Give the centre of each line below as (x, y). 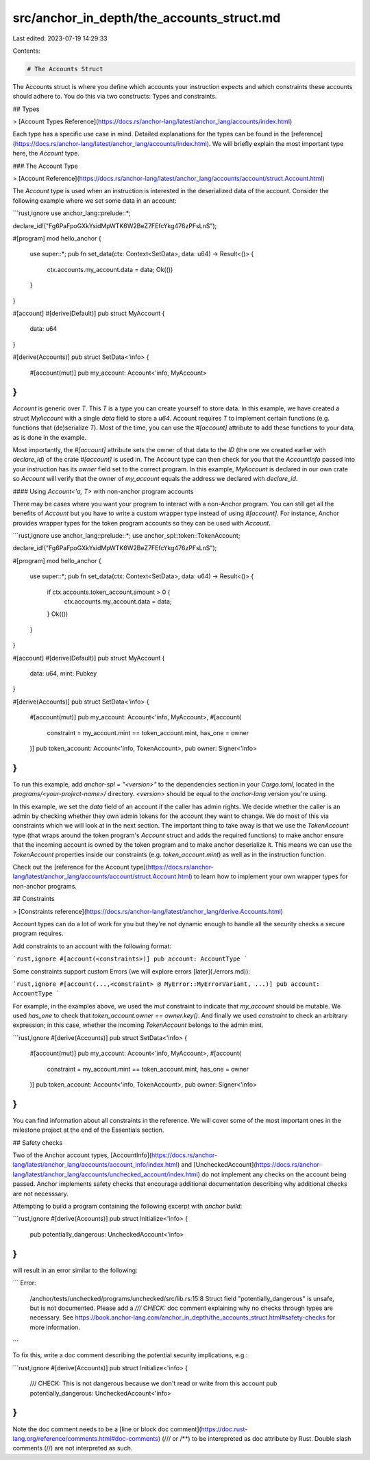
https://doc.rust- (224, 1429)
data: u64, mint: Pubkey (63, 673)
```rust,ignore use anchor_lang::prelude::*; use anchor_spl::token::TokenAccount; (126, 536)
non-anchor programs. (45, 886)
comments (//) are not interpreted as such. (73, 1448)
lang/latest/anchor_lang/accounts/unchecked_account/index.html (105, 1174)
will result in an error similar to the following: (75, 1270)
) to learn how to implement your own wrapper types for (269, 876)
